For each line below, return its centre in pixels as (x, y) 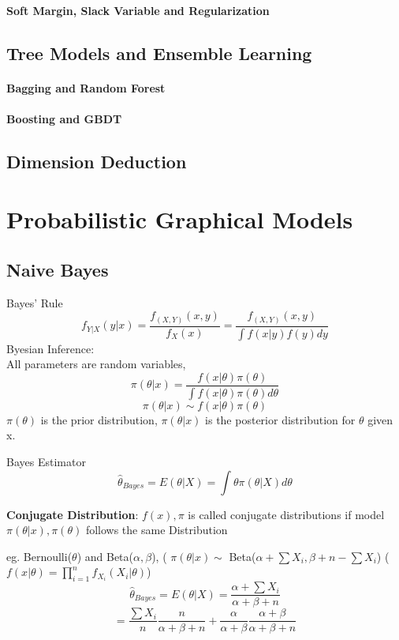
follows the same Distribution (157, 530)
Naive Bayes (58, 269)
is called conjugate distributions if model (286, 514)
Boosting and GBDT (64, 118)
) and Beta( (105, 556)
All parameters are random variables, (96, 364)
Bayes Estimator (46, 461)
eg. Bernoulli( (39, 556)
